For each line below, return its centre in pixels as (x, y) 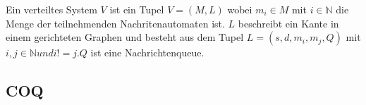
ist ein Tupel (137, 9)
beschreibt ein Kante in (288, 23)
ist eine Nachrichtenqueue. (147, 52)
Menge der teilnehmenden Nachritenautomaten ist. (115, 23)
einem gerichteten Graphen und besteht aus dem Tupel (125, 37)
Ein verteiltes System (51, 9)
